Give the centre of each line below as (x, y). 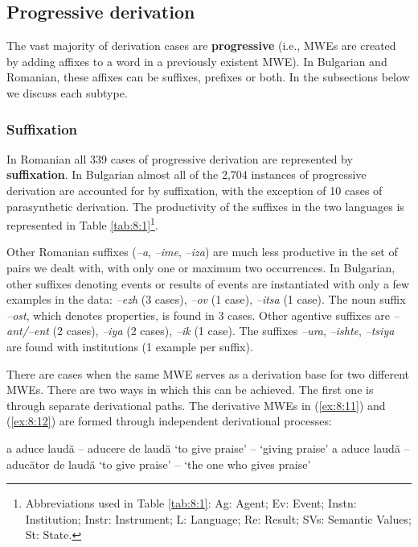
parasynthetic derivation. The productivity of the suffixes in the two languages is (205, 206)
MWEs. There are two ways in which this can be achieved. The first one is (190, 390)
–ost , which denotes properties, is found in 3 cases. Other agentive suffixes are (198, 315)
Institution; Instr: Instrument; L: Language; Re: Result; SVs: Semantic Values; (218, 518)
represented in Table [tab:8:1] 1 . (82, 224)
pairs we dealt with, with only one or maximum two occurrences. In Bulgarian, (201, 268)
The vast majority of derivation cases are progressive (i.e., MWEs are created (201, 46)
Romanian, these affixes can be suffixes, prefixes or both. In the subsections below (208, 77)
